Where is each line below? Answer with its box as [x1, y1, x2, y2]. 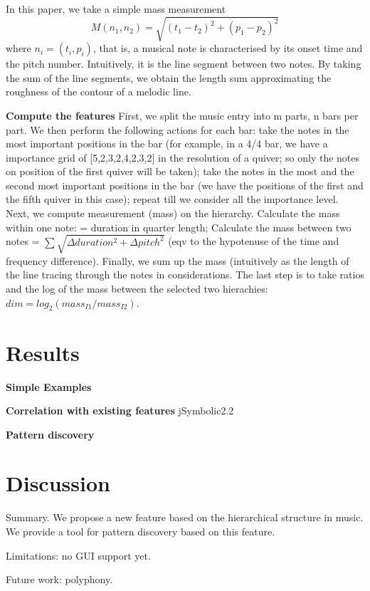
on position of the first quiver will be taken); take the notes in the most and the [6, 164, 354, 179]
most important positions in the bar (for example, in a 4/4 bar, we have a [6, 136, 328, 151]
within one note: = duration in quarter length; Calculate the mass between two [6, 219, 351, 234]
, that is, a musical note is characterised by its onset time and [92, 41, 363, 56]
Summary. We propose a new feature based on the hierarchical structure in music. [6, 510, 364, 525]
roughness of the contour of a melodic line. [6, 84, 191, 99]
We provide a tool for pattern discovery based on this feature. [6, 524, 275, 539]
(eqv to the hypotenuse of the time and [168, 234, 339, 249]
